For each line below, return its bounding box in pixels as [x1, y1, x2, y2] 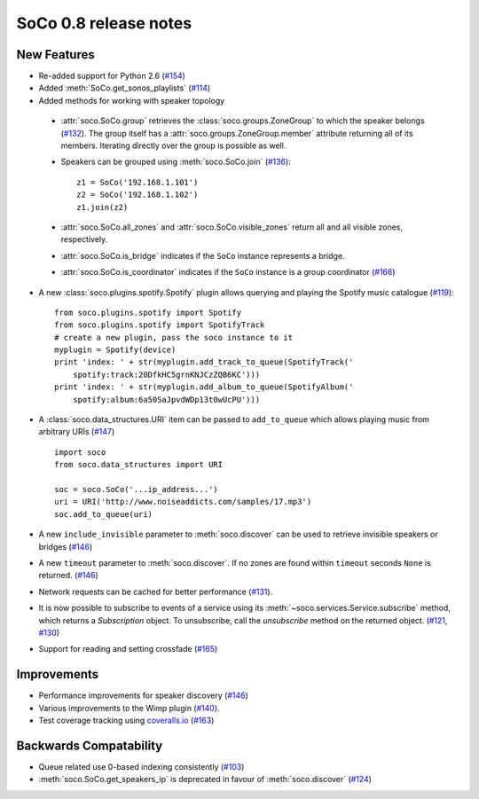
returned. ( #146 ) [38, 570, 99, 581]
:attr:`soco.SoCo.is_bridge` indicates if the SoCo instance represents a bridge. [60, 250, 345, 261]
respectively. [60, 234, 108, 245]
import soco [54, 447, 106, 457]
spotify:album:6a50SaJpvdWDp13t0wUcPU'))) [72, 395, 261, 404]
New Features [16, 47, 95, 62]
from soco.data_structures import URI [54, 459, 224, 470]
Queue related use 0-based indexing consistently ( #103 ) [38, 761, 245, 772]
